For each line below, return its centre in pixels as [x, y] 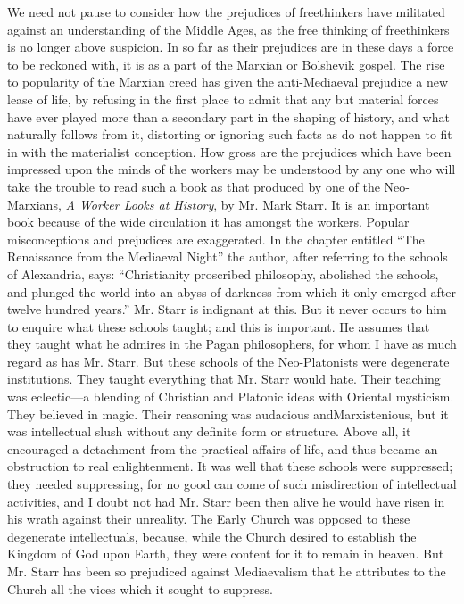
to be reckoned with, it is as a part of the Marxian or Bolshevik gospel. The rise [226, 64]
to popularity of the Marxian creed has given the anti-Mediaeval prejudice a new [228, 82]
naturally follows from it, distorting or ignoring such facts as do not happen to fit [230, 134]
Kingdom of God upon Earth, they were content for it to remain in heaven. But [226, 554]
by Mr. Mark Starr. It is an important [325, 204]
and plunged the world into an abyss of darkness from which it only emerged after [232, 291]
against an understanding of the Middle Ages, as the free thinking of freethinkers [228, 29]
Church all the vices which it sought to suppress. [140, 588]
